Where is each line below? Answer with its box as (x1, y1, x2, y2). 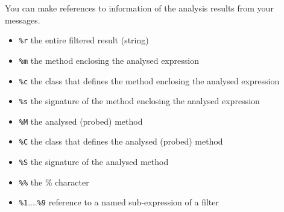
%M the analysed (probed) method (19, 114, 143, 127)
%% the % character (19, 175, 89, 188)
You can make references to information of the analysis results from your (5, 2, 274, 14)
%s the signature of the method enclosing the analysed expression (19, 95, 260, 107)
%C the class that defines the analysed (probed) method (19, 135, 223, 148)
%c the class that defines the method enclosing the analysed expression (19, 74, 280, 87)
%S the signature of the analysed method (19, 155, 169, 168)
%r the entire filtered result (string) (19, 34, 149, 46)
